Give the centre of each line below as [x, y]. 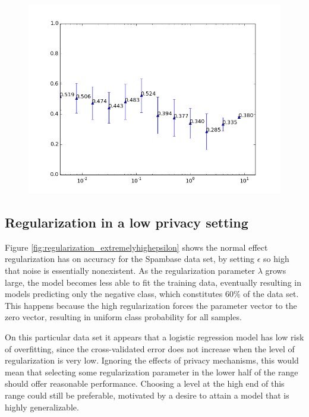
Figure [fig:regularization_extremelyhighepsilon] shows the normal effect [136, 247]
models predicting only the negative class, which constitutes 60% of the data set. [152, 294]
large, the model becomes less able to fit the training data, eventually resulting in [153, 282]
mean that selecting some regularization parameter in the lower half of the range [152, 372]
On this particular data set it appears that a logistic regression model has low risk [154, 337]
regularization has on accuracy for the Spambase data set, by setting [130, 259]
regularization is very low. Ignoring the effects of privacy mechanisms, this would [152, 360]
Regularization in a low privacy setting [127, 222]
